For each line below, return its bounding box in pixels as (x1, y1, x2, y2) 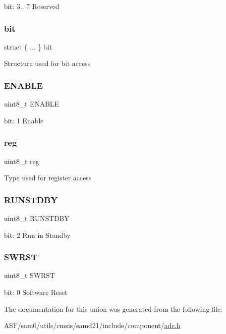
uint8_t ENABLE (4, 99, 59, 109)
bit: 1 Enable (4, 115, 44, 125)
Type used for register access (4, 172, 92, 183)
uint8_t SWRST (4, 270, 55, 280)
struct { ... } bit (4, 41, 53, 52)
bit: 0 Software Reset (4, 287, 68, 297)
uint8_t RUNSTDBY (4, 213, 70, 223)
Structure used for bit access (4, 58, 91, 68)
